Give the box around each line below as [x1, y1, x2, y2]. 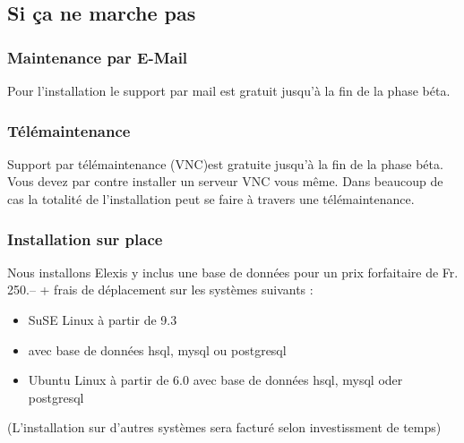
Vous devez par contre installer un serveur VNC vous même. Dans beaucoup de [7, 172, 443, 191]
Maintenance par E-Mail [7, 46, 188, 68]
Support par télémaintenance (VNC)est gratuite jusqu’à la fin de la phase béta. [7, 154, 443, 173]
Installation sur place [7, 227, 163, 250]
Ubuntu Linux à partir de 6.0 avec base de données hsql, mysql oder [28, 371, 403, 389]
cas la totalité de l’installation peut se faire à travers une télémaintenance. [7, 190, 415, 208]
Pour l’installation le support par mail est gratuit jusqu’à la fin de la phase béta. [7, 81, 451, 99]
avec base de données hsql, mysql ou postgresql [28, 340, 287, 359]
